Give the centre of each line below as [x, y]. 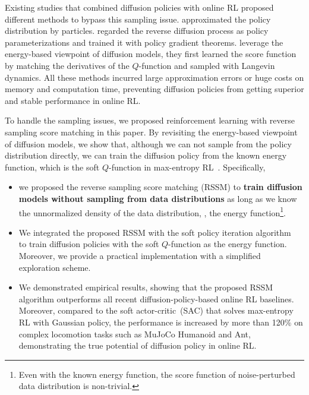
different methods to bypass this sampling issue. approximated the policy [138, 19]
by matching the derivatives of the [67, 65]
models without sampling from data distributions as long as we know [158, 198]
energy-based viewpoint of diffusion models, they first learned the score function [151, 54]
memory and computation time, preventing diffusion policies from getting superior [154, 89]
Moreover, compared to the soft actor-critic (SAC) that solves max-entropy [156, 310]
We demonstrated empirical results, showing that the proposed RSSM [146, 287]
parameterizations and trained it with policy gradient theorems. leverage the [144, 42]
